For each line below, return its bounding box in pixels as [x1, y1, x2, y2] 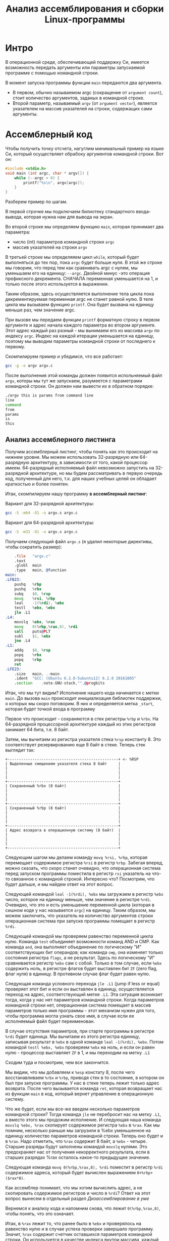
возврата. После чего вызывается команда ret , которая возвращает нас [5, 1086, 162, 1092]
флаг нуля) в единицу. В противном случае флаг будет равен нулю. [5, 971, 150, 977]
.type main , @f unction [14, 568, 67, 573]
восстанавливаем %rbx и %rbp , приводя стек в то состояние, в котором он [5, 1074, 164, 1081]
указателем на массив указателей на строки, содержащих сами [12, 105, 152, 111]
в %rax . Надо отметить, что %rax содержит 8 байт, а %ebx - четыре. [5, 1138, 147, 1144]
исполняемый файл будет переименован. [5, 1018, 95, 1024]
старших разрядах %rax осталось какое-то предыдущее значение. [5, 1154, 150, 1160]
